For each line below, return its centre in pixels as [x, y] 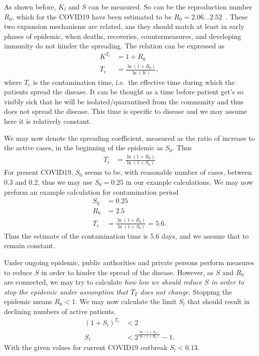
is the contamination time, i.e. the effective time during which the [134, 82]
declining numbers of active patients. [60, 311]
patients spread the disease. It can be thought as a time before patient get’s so [124, 92]
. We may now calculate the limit [126, 301]
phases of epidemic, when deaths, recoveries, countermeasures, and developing [123, 36]
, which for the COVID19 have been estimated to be [92, 16]
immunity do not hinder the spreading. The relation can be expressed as [114, 46]
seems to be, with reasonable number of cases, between [168, 172]
